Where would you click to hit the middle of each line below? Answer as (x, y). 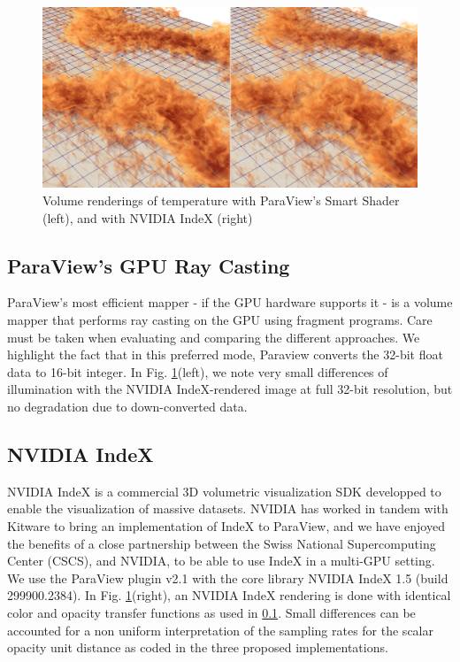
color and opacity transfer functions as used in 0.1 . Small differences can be (211, 612)
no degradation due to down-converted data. (127, 407)
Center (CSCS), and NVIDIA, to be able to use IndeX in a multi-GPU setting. (221, 561)
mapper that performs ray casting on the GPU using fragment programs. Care (220, 320)
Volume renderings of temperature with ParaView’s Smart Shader (221, 200)
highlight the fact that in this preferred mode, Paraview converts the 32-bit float (225, 354)
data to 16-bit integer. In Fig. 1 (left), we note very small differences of (198, 371)
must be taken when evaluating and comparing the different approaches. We (214, 337)
